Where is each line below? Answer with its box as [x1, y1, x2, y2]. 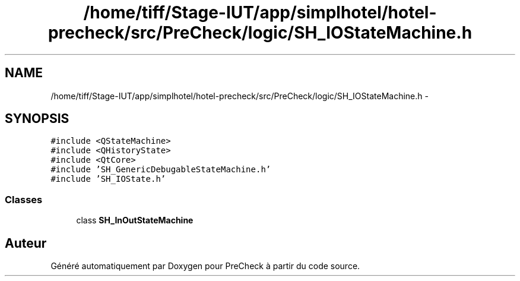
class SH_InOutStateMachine [76, 215, 194, 226]
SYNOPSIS [5, 111, 69, 127]
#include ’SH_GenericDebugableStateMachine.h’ [50, 165, 271, 175]
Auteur [5, 235, 47, 251]
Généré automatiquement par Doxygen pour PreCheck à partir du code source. [50, 261, 360, 271]
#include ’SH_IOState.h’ [50, 174, 166, 184]
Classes [5, 193, 43, 206]
